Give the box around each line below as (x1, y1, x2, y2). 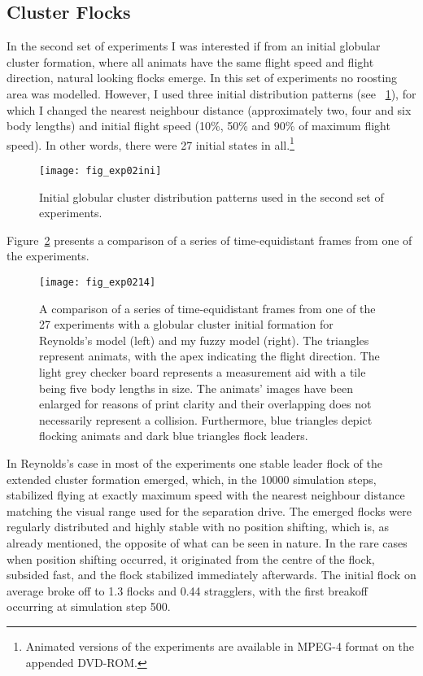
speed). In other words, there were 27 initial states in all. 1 (7, 133, 294, 153)
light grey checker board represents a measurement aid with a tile (39, 364, 366, 381)
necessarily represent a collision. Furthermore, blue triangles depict (39, 411, 373, 428)
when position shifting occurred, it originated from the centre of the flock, (7, 550, 375, 567)
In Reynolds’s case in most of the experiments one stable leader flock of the (7, 455, 382, 472)
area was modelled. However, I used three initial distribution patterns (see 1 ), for (7, 85, 416, 102)
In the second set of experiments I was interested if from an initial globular (7, 37, 381, 55)
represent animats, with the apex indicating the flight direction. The (39, 347, 380, 364)
